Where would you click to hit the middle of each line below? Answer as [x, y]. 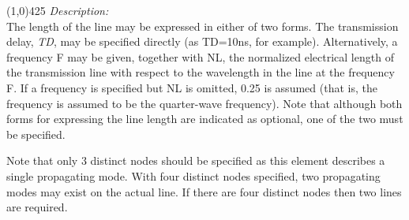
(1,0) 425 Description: [58, 10]
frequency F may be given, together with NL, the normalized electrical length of [200, 56]
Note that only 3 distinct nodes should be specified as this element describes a [196, 160]
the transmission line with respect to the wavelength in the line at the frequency [201, 72]
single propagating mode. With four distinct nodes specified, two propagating [193, 175]
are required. [37, 207]
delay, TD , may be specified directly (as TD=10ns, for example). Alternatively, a [202, 41]
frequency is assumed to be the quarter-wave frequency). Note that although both [204, 103]
